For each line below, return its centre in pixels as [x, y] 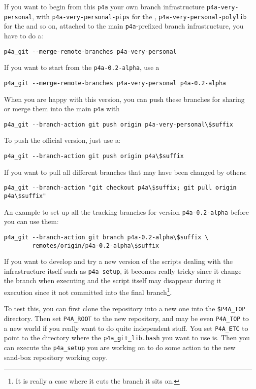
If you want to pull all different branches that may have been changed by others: [126, 172]
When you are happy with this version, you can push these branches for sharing [124, 99]
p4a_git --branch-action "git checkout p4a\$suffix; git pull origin [120, 188]
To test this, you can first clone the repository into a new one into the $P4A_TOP [125, 308]
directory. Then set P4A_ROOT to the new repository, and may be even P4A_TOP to [127, 318]
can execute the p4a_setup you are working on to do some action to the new [120, 347]
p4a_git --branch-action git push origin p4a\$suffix [94, 156]
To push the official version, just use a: [62, 140]
